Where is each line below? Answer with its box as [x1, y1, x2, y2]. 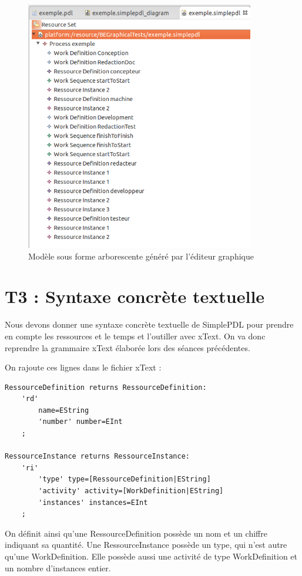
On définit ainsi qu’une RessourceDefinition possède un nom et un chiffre [5, 527, 267, 539]
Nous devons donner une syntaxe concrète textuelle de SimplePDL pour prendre [5, 318, 294, 331]
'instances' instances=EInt [38, 498, 148, 507]
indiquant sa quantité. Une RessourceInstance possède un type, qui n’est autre [5, 538, 287, 551]
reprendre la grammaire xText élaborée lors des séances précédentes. [5, 341, 250, 353]
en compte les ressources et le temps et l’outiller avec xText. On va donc [5, 329, 266, 342]
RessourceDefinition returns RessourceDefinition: [5, 383, 207, 392]
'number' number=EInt [38, 417, 123, 426]
